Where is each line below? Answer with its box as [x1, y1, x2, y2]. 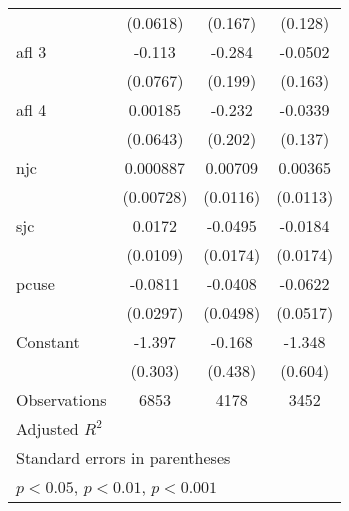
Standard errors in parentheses [16, 446, 231, 469]
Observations [16, 388, 107, 411]
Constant [16, 330, 80, 353]
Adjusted [16, 417, 79, 440]
